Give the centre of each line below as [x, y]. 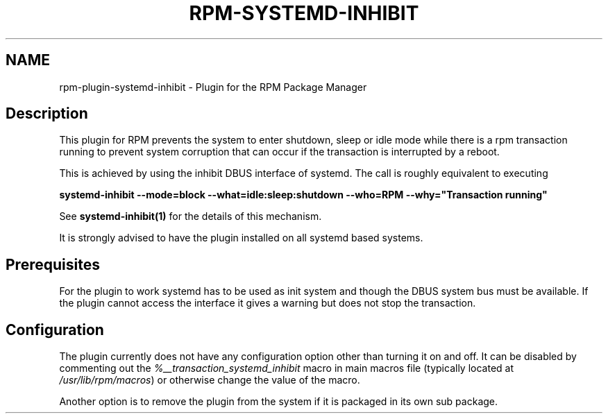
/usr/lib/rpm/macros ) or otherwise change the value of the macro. [210, 380]
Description [47, 114]
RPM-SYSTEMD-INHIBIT [304, 13]
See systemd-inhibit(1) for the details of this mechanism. [191, 216]
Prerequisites [53, 264]
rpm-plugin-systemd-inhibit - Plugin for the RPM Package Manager [213, 87]
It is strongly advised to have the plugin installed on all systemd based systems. [241, 238]
